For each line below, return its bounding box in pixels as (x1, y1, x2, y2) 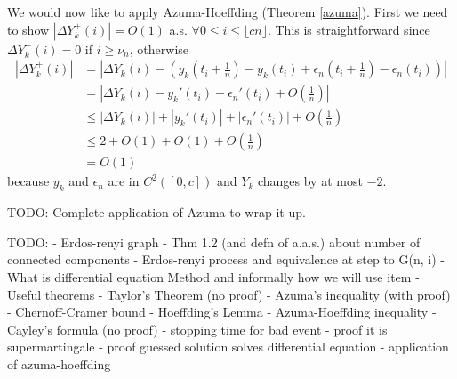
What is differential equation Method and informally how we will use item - (7, 267, 420, 286)
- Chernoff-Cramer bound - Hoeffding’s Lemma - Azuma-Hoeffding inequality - (7, 302, 437, 321)
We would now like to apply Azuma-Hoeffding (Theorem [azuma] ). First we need (7, 3, 448, 20)
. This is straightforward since (267, 20, 430, 38)
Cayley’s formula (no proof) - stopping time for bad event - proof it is (7, 319, 388, 338)
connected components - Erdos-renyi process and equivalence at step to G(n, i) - (7, 250, 445, 269)
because (7, 172, 50, 190)
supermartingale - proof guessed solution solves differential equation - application (7, 337, 449, 356)
